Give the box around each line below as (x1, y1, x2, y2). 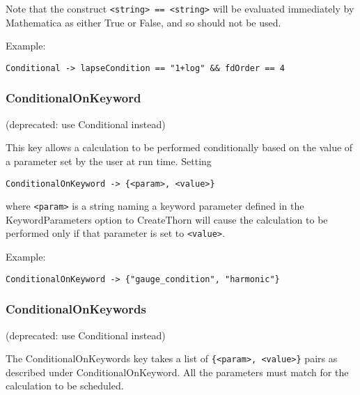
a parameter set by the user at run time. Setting (6, 153, 212, 168)
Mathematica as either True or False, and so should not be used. (6, 15, 281, 29)
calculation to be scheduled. (6, 378, 124, 393)
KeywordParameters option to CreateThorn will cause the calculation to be (6, 212, 328, 226)
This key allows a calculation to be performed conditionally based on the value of (6, 140, 353, 155)
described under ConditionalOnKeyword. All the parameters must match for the (6, 364, 349, 379)
